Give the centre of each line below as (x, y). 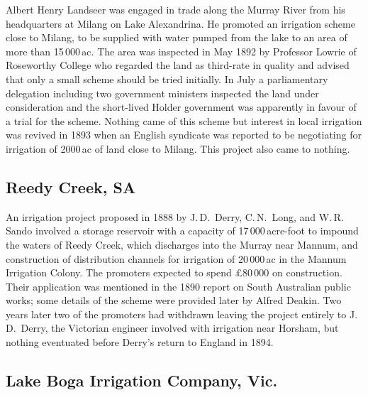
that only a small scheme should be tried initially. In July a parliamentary (167, 79)
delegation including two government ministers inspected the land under (162, 93)
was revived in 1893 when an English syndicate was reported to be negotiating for (184, 135)
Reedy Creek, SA (71, 186)
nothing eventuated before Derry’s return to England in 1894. (140, 342)
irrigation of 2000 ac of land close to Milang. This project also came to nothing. (178, 148)
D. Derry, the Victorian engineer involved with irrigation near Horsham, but (172, 328)
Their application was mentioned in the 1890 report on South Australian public (178, 286)
